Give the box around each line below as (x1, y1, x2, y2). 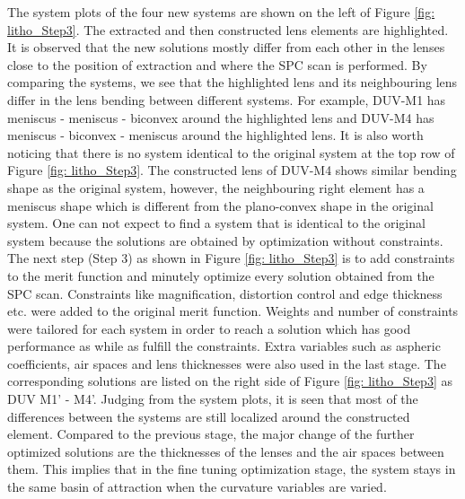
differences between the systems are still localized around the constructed (7, 407, 410, 425)
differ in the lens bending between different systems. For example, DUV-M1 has (7, 90, 446, 109)
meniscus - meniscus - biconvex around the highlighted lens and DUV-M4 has (7, 108, 434, 127)
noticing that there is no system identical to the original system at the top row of (7, 143, 455, 162)
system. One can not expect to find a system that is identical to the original (7, 214, 426, 232)
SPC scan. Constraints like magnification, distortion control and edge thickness (7, 284, 443, 302)
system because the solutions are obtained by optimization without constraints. (7, 231, 443, 249)
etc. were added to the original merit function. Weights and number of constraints (7, 302, 459, 320)
